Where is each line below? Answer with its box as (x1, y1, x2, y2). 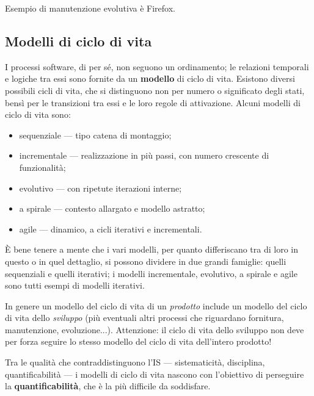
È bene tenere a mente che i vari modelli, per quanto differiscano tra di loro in (5, 243, 298, 256)
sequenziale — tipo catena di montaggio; (19, 128, 172, 141)
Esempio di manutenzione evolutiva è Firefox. (5, 2, 175, 14)
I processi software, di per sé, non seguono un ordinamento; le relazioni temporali (5, 60, 309, 73)
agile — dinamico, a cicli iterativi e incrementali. (19, 222, 202, 235)
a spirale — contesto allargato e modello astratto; (19, 202, 205, 215)
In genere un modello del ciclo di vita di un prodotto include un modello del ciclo (5, 299, 307, 312)
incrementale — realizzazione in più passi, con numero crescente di (19, 149, 269, 162)
